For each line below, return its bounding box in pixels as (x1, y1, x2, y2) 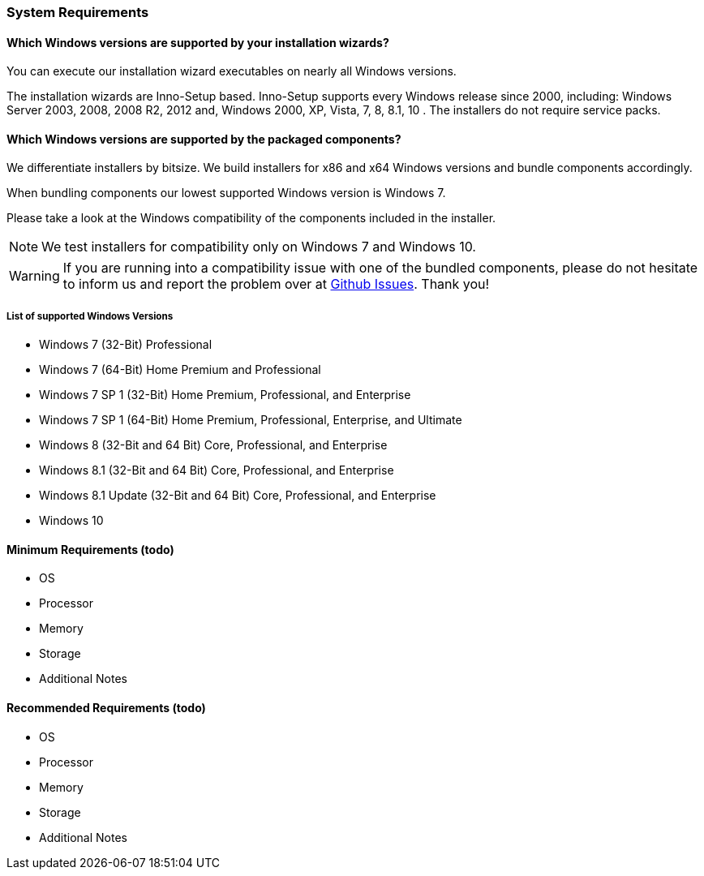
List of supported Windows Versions (6, 310, 174, 322)
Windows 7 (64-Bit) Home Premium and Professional (39, 363, 321, 377)
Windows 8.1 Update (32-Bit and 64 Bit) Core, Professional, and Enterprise (39, 488, 436, 503)
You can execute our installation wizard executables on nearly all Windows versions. (6, 64, 457, 79)
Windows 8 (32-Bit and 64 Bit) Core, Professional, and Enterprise (39, 438, 388, 453)
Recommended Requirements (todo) (6, 701, 206, 715)
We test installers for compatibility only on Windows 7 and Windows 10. (41, 238, 476, 255)
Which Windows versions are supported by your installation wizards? (6, 35, 389, 49)
